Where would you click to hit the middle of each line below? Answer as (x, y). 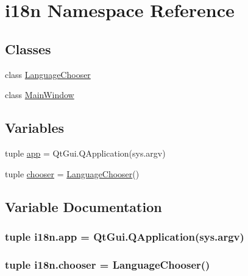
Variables (35, 128)
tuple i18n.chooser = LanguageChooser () (108, 264)
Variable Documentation (83, 206)
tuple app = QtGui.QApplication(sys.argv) (85, 153)
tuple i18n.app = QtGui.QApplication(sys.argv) (125, 236)
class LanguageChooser (48, 74)
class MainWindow (40, 95)
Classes (28, 48)
